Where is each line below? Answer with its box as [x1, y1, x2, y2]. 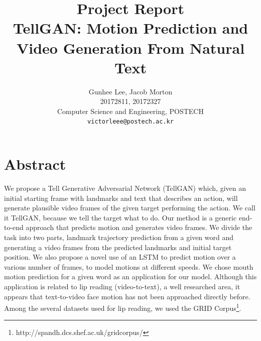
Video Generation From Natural [16, 37, 245, 58]
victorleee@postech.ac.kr [87, 118, 174, 126]
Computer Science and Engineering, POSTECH [57, 105, 204, 116]
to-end [4, 222, 24, 233]
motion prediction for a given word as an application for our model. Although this [4, 271, 257, 282]
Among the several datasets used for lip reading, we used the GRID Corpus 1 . [4, 301, 241, 313]
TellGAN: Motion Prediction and [13, 18, 248, 38]
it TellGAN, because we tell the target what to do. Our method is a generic [4, 212, 237, 222]
